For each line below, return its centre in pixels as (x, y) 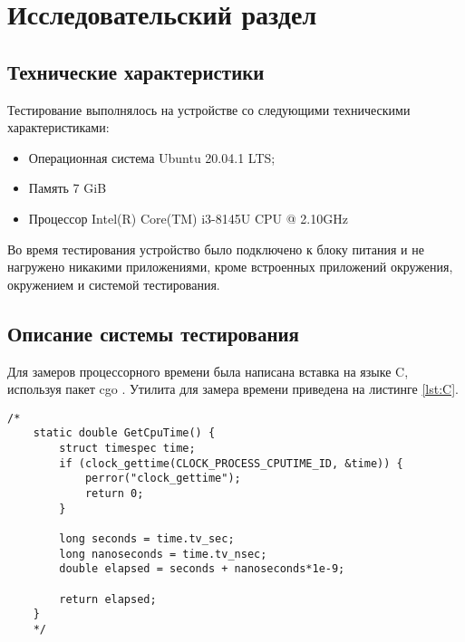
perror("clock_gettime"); (163, 479)
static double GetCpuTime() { (124, 433)
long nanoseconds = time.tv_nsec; (163, 554)
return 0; (114, 493)
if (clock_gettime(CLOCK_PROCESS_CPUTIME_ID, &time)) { (231, 463)
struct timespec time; (127, 449)
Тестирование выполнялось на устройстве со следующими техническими (209, 109)
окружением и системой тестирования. (114, 284)
